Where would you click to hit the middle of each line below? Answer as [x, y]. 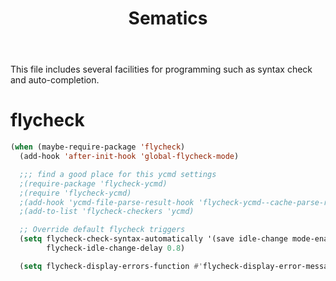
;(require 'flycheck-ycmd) [75, 193]
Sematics [168, 18]
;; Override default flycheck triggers [102, 230]
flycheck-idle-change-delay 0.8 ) [116, 248]
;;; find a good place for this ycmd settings [118, 174]
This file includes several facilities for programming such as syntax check [161, 69]
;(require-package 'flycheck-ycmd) [93, 183]
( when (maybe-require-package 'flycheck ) [98, 147]
